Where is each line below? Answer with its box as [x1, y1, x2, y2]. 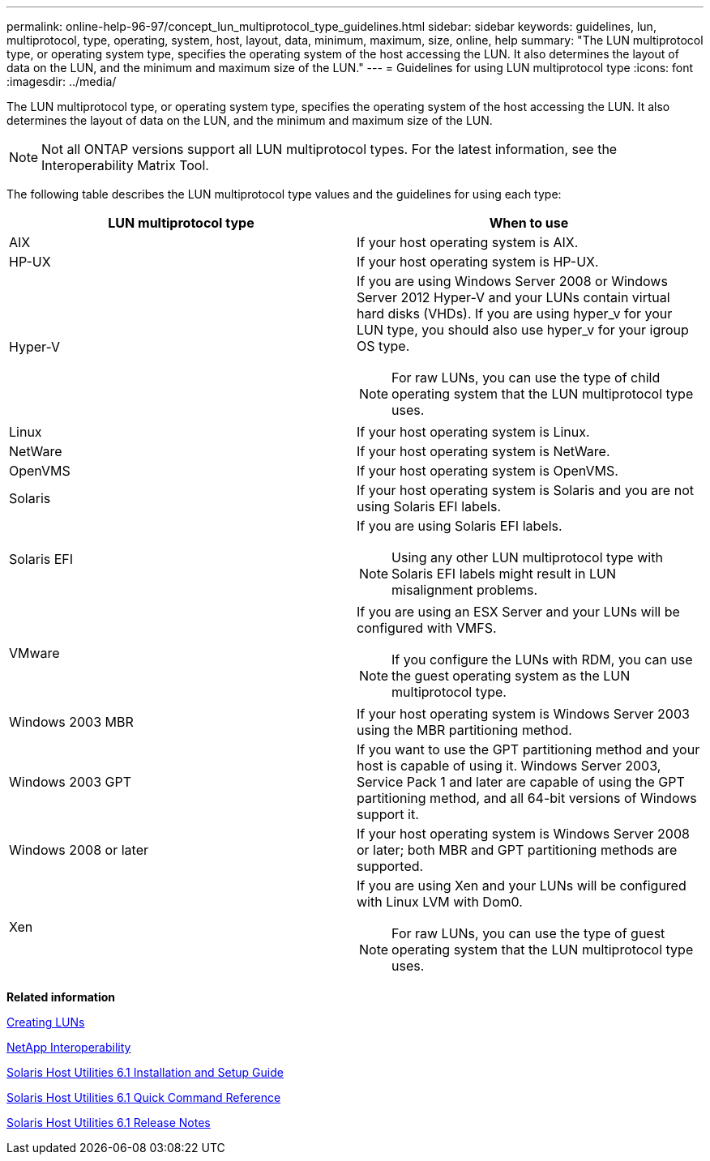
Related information [6, 990, 116, 1004]
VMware [9, 645, 60, 661]
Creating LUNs [6, 1015, 85, 1029]
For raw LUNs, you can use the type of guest [391, 925, 665, 941]
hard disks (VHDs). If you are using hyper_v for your [357, 305, 673, 322]
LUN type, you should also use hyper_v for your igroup [357, 322, 689, 338]
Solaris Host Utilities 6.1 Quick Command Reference [6, 1091, 281, 1104]
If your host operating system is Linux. [357, 424, 590, 440]
